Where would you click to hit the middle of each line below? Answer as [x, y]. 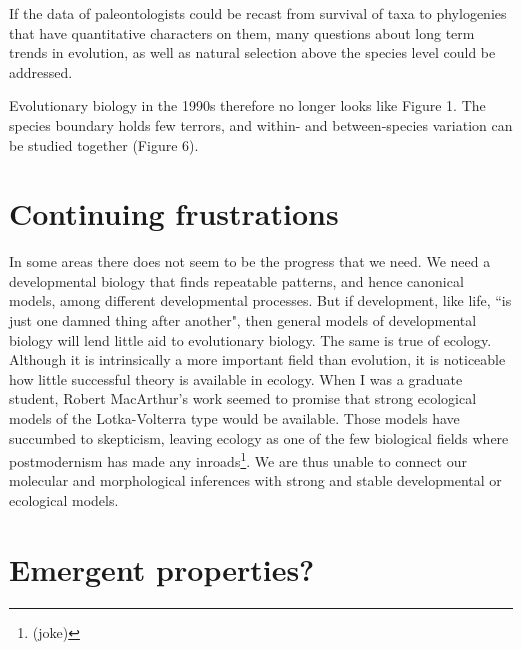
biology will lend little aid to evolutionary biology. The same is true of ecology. [250, 339]
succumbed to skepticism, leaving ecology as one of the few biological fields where [259, 437]
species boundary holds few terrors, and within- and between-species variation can [261, 124]
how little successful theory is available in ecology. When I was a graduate [236, 378]
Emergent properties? [162, 568]
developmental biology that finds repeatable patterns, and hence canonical [236, 280]
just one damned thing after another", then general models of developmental [243, 320]
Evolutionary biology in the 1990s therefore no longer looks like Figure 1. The [247, 105]
